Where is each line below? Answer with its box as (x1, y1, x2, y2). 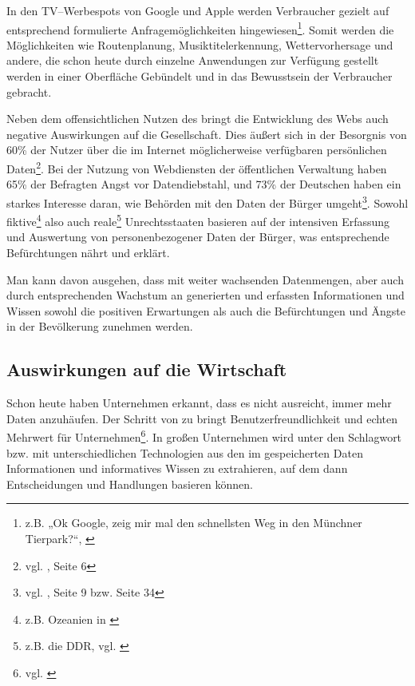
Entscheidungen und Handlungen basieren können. (6, 475, 253, 492)
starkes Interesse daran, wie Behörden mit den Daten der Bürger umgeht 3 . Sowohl (6, 192, 409, 211)
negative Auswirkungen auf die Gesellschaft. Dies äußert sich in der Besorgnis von (6, 125, 407, 142)
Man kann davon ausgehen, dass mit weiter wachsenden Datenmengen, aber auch (6, 271, 404, 287)
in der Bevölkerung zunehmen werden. (6, 318, 193, 335)
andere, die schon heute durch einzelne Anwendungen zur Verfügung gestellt (6, 52, 379, 69)
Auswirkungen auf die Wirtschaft (6, 357, 287, 382)
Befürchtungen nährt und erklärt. (6, 244, 170, 260)
